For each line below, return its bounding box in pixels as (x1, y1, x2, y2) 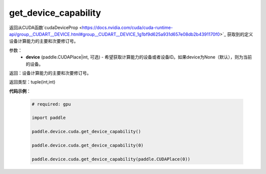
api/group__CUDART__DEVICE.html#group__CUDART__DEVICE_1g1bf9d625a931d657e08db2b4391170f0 (9, 31, 220, 37)
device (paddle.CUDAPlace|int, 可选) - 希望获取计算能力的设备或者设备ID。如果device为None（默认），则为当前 (26, 54, 252, 60)
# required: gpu (32, 101, 71, 107)
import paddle (32, 115, 66, 120)
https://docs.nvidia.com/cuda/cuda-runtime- (82, 25, 173, 30)
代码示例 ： (9, 88, 31, 94)
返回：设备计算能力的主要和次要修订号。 (9, 70, 91, 76)
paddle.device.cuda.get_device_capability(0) (32, 143, 144, 148)
